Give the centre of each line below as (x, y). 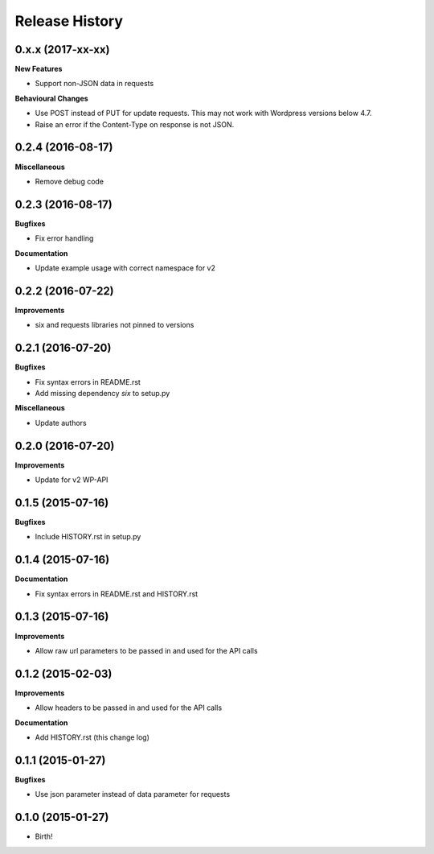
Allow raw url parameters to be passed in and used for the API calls (146, 650)
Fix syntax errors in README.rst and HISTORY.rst (117, 594)
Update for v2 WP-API (72, 480)
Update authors (61, 423)
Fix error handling (64, 238)
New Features (39, 69)
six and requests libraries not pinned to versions (115, 325)
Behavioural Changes (51, 98)
